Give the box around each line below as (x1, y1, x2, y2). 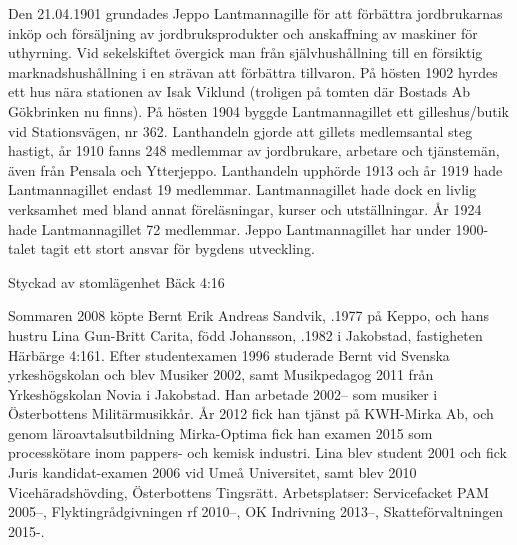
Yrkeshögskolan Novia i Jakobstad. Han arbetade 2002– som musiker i (8, 383, 438, 404)
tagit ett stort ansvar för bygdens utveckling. (40, 238, 315, 259)
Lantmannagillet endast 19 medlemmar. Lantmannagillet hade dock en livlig (8, 179, 476, 200)
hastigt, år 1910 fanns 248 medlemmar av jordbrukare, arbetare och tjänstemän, (8, 140, 500, 161)
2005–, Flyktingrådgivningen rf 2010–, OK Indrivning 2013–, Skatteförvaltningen (8, 501, 504, 522)
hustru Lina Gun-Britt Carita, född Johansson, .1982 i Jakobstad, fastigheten (8, 324, 483, 345)
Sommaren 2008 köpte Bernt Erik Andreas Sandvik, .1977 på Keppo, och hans (8, 305, 490, 326)
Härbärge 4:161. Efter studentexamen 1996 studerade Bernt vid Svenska (8, 344, 450, 365)
